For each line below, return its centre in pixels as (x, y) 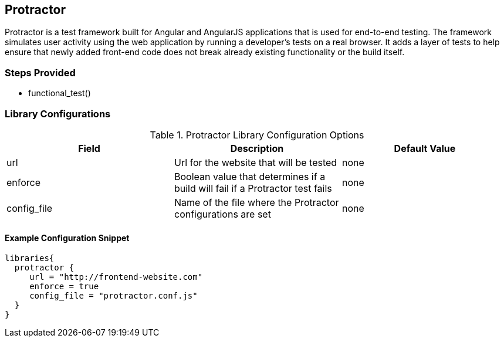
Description (257, 148)
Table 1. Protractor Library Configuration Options (257, 135)
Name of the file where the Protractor (256, 202)
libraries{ (30, 258)
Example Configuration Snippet (67, 238)
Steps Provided (40, 72)
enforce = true (64, 287)
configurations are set (222, 214)
